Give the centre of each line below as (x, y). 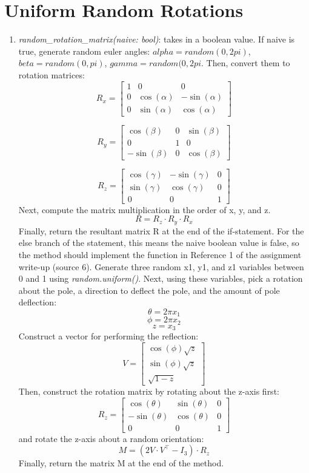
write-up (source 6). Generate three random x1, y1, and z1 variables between (161, 266)
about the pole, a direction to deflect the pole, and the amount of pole (149, 290)
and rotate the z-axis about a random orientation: (111, 438)
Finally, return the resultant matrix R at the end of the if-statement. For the (161, 230)
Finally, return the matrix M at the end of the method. (121, 463)
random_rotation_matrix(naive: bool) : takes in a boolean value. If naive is (157, 39)
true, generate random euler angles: (84, 51)
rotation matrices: (51, 74)
